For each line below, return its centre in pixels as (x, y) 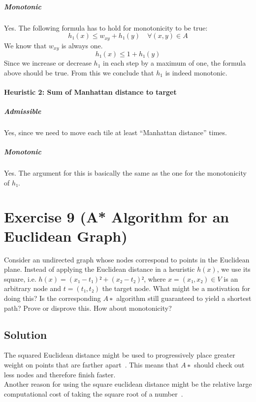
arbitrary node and (33, 288)
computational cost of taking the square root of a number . (94, 393)
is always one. (82, 45)
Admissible (23, 111)
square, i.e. (20, 278)
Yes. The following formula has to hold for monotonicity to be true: (106, 27)
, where (155, 278)
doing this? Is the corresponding (52, 298)
